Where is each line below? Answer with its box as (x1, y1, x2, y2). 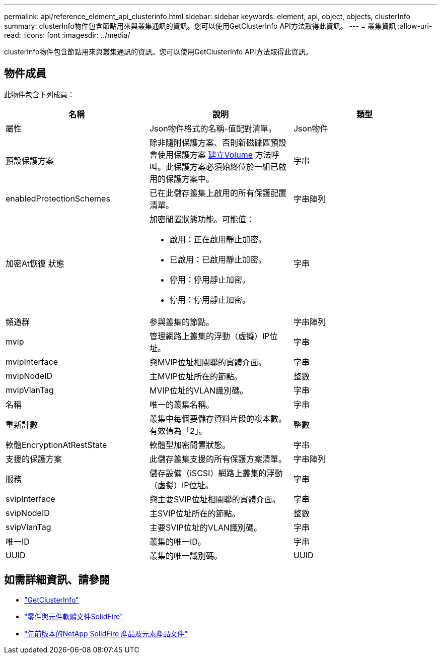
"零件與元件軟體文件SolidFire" (24, 612, 123, 621)
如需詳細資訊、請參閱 (4, 573, 110, 586)
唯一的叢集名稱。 (149, 399, 214, 410)
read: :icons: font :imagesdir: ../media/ (4, 31, 130, 39)
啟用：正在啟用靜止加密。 (169, 234, 266, 244)
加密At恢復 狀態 (6, 258, 64, 269)
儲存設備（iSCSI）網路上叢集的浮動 (149, 468, 283, 478)
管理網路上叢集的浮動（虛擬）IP (149, 331, 270, 341)
